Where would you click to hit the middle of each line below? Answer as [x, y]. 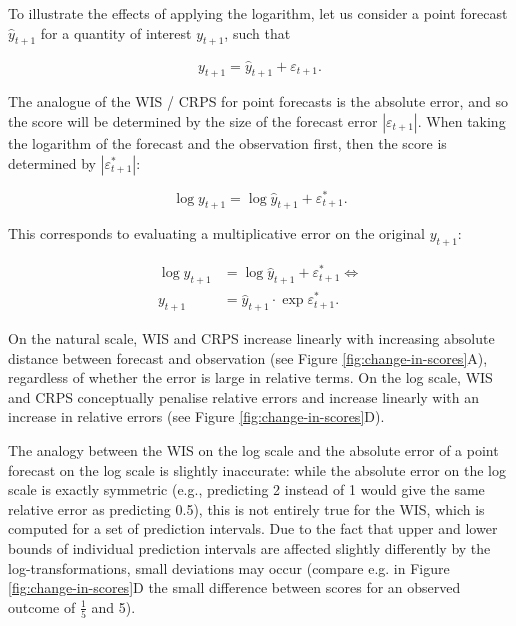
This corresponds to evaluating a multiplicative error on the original [216, 233]
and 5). [113, 606]
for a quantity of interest [116, 32]
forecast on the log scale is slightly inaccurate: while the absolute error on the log [257, 469]
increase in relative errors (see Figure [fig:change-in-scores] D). [196, 416]
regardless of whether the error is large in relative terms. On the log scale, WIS [250, 377]
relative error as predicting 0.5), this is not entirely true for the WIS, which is [246, 508]
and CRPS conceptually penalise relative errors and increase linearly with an [244, 396]
